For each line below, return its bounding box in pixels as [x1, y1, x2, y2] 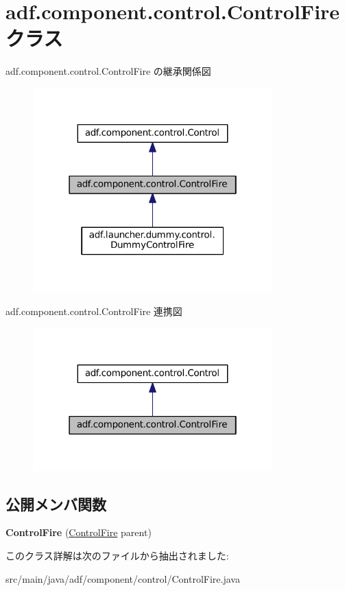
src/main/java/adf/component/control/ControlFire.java [5, 571, 240, 586]
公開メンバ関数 [5, 493, 106, 514]
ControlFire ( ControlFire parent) [5, 525, 152, 540]
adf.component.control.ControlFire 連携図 [5, 304, 182, 318]
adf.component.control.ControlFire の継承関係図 [5, 64, 211, 78]
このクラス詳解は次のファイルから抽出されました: [5, 548, 229, 562]
